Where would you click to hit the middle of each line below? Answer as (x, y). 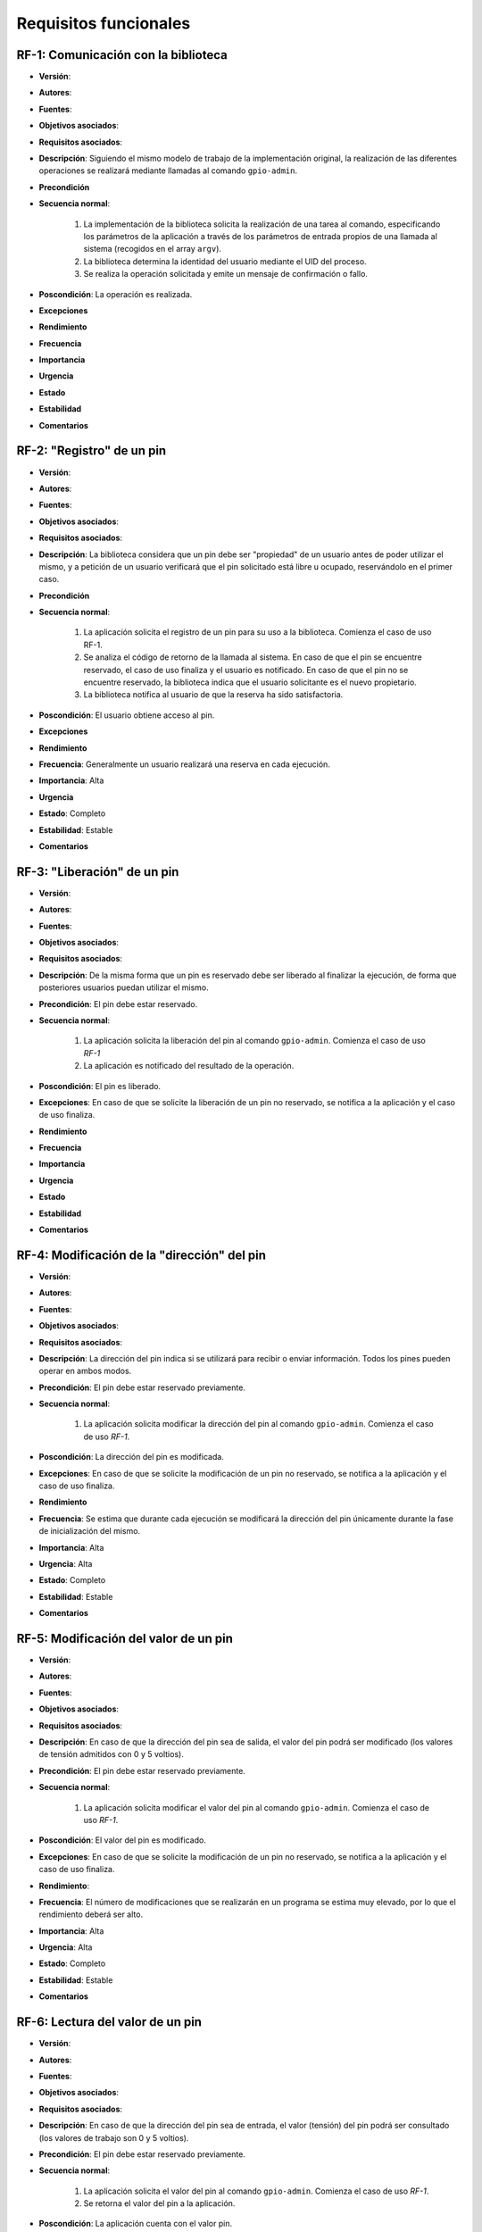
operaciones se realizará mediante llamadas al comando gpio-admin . (168, 171)
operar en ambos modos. (85, 1371)
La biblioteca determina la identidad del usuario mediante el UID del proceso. (225, 261)
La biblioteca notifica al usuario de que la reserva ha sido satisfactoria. (213, 695)
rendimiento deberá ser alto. (91, 1914)
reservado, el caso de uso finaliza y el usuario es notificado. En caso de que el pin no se (246, 670)
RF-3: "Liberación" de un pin (98, 872)
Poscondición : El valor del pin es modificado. (123, 1840)
